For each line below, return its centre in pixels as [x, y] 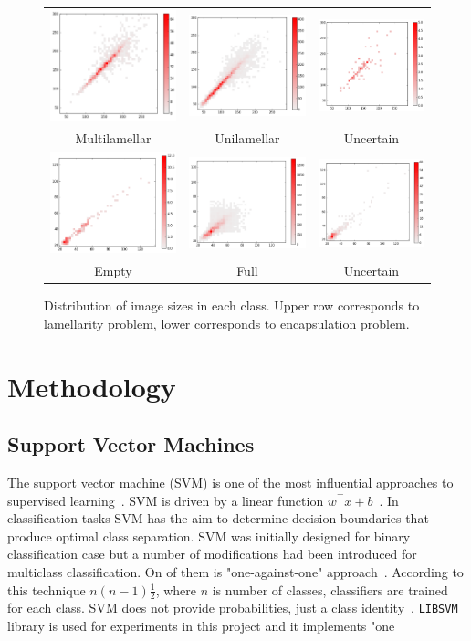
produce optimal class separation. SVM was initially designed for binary [209, 536]
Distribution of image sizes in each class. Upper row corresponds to [232, 305]
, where [176, 589]
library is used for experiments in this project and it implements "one [201, 625]
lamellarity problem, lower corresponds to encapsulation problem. [227, 323]
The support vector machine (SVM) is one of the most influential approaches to [230, 482]
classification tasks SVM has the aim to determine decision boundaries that [218, 518]
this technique [47, 589]
